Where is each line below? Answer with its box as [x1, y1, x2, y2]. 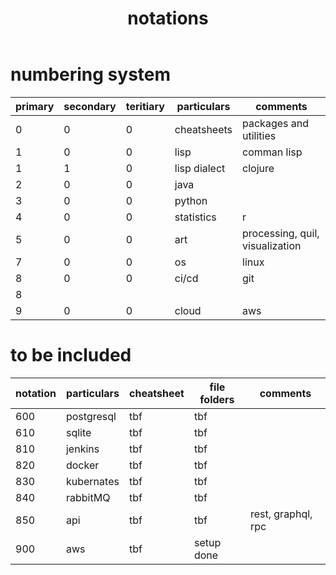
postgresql [65, 409, 117, 423]
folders [199, 392, 235, 406]
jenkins [65, 442, 100, 456]
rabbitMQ [65, 490, 111, 504]
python [174, 193, 208, 207]
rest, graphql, [249, 507, 313, 521]
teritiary [125, 99, 165, 113]
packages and [242, 116, 309, 130]
